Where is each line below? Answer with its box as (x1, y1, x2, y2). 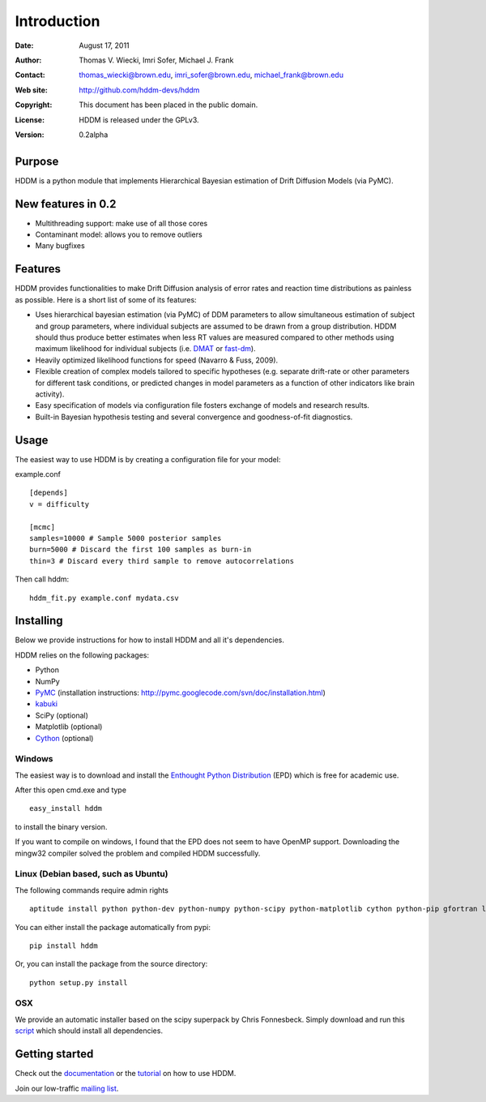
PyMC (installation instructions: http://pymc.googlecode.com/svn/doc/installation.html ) (35, 688, 326, 697)
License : (15, 114, 45, 125)
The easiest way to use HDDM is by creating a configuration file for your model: (15, 454, 281, 464)
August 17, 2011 (79, 41, 130, 50)
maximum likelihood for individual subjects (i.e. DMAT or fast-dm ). (35, 344, 256, 354)
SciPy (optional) (35, 710, 89, 720)
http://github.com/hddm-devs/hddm (79, 85, 200, 95)
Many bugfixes (35, 241, 85, 251)
